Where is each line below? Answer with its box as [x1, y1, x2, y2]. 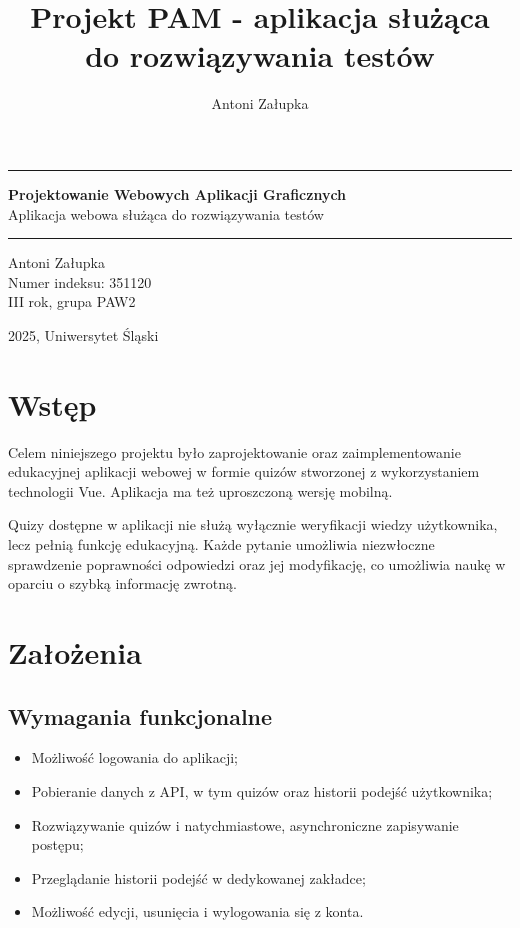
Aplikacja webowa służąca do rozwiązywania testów [8, 203, 324, 224]
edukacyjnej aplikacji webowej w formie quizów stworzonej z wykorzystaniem [8, 461, 480, 482]
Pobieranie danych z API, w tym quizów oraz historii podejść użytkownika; [31, 780, 493, 801]
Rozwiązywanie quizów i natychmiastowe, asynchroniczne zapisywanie [31, 814, 459, 835]
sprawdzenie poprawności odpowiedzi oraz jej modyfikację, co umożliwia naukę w [8, 553, 506, 574]
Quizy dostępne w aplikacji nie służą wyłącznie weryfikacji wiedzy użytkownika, [8, 514, 498, 535]
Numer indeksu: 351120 [8, 271, 152, 292]
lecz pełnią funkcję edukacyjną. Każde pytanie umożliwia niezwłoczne [8, 533, 435, 554]
